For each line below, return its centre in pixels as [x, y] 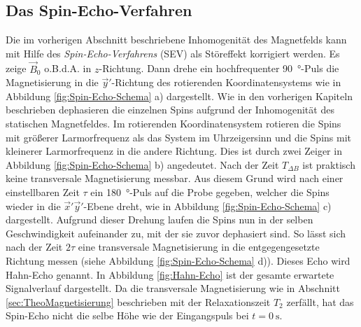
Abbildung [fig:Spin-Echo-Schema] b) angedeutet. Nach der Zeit [142, 164]
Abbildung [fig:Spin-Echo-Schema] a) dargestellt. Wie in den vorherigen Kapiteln [179, 96]
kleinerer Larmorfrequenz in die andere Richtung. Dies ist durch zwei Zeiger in [174, 151]
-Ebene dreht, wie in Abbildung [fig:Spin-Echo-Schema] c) [207, 206]
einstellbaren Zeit [43, 192]
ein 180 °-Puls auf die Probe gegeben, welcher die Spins [210, 192]
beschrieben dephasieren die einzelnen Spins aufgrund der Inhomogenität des [170, 110]
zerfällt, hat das [320, 301]
